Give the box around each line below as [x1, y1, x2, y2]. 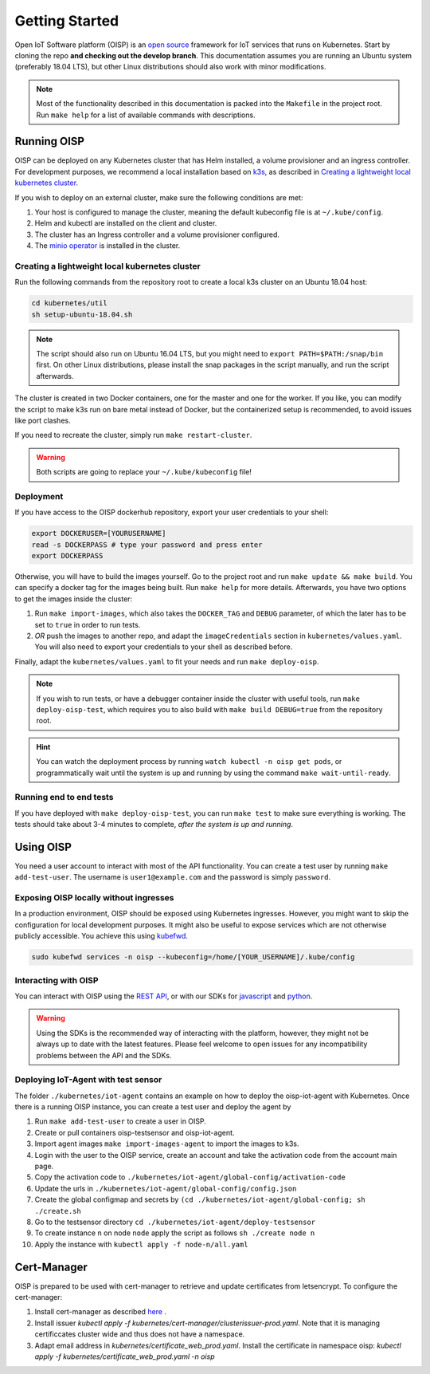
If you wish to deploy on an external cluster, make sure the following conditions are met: [14, 192, 303, 203]
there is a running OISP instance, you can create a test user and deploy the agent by [14, 1102, 291, 1112]
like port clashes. [14, 415, 71, 425]
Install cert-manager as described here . [34, 1307, 167, 1317]
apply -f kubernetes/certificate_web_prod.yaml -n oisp [34, 1352, 215, 1361]
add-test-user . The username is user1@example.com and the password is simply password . [14, 872, 330, 882]
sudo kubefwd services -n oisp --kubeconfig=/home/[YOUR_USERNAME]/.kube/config [31, 953, 355, 962]
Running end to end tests [14, 792, 114, 803]
